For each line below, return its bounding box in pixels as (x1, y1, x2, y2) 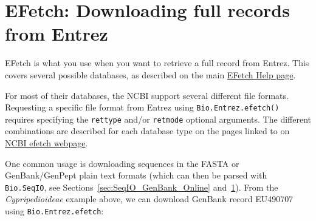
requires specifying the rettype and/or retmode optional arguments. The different (5, 112, 311, 125)
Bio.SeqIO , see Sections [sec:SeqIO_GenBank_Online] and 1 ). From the (5, 180, 278, 193)
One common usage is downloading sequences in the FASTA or (5, 157, 239, 169)
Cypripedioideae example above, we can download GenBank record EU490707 (5, 192, 294, 205)
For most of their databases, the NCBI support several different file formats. (5, 89, 289, 101)
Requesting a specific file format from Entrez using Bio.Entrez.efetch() (5, 101, 280, 114)
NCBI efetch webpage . (5, 137, 88, 149)
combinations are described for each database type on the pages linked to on (5, 124, 290, 137)
